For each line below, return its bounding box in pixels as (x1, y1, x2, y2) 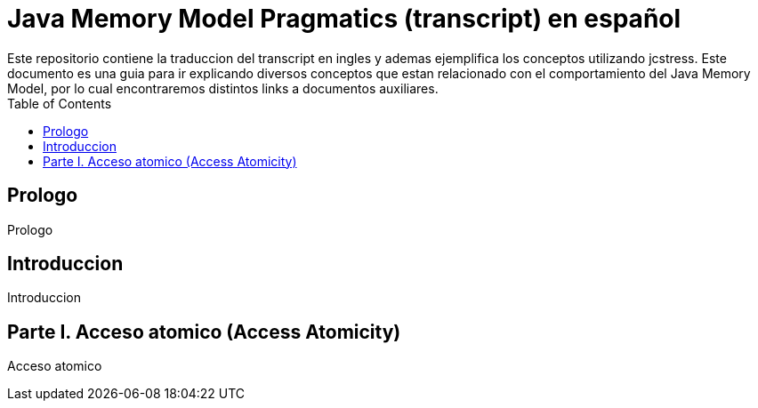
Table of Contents (7, 95, 112, 111)
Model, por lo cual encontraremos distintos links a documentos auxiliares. (7, 80, 439, 96)
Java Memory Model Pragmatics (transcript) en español (7, 4, 681, 34)
